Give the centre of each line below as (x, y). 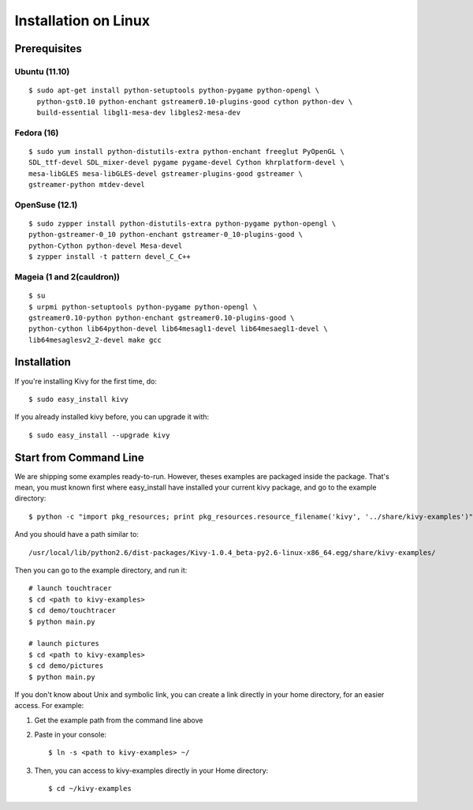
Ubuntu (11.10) (42, 71)
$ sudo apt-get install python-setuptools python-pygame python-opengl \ (174, 90)
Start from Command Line (80, 457)
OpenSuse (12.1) (46, 204)
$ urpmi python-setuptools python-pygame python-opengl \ (143, 307)
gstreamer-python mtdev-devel (87, 185)
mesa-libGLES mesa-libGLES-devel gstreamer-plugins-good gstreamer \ (166, 173)
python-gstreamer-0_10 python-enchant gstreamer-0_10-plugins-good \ (166, 234)
